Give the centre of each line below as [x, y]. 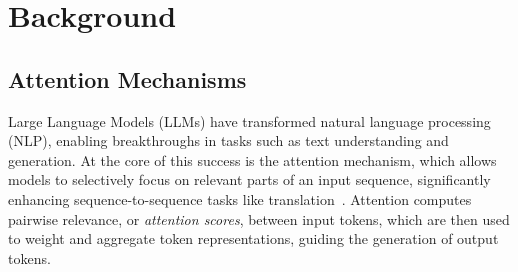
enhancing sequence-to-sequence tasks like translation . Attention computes [240, 198]
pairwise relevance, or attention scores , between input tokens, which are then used [259, 218]
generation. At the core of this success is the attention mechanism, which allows [252, 159]
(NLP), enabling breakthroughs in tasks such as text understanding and [228, 140]
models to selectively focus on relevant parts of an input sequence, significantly [249, 179]
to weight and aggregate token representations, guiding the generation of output [253, 238]
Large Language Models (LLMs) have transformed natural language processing [249, 120]
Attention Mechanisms [127, 78]
